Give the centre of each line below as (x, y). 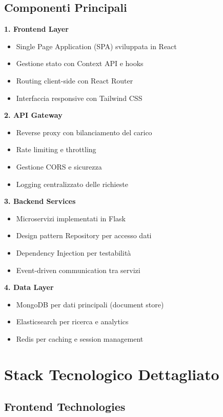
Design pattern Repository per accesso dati (84, 235)
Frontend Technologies (65, 406)
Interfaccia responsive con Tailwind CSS (79, 98)
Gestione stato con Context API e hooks (80, 63)
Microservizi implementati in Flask (71, 218)
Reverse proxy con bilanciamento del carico (84, 132)
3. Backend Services (40, 201)
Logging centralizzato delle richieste (72, 184)
